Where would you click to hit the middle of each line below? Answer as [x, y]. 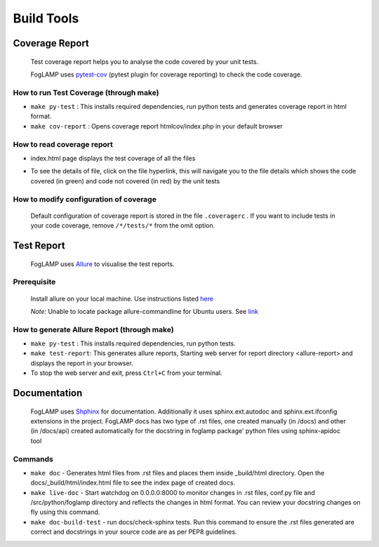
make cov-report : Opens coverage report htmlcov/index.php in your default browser [157, 126]
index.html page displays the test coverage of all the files [113, 159]
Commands [33, 459]
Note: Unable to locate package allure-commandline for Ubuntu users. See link [145, 311]
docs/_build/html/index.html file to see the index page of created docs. [133, 483]
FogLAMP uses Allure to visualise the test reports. [102, 264]
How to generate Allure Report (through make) [94, 329]
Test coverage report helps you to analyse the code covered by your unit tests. [145, 61]
